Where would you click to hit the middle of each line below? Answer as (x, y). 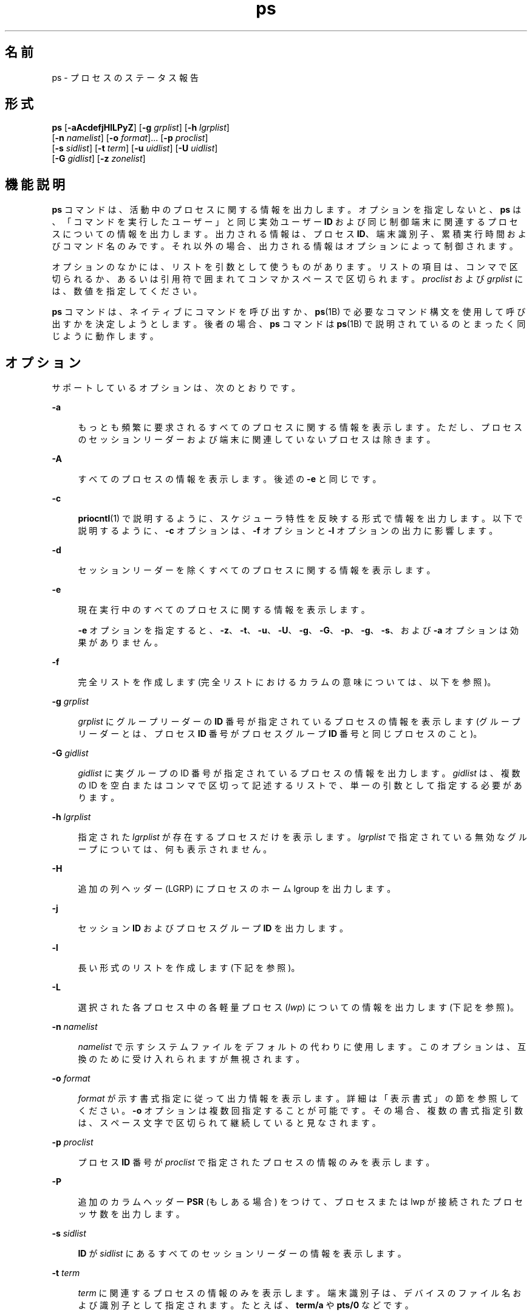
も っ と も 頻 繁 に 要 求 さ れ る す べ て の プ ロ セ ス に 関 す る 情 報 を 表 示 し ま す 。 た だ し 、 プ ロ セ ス (300, 427)
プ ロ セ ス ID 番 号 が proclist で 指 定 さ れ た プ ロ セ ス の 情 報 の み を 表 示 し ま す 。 (256, 1162)
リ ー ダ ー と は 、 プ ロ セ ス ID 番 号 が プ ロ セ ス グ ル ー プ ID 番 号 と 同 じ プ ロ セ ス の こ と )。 (280, 734)
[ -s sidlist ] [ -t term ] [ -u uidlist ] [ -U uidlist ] (135, 148)
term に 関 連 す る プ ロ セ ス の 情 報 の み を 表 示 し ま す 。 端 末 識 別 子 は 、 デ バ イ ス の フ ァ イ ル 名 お (300, 1293)
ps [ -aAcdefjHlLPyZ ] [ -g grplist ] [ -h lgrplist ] (141, 128)
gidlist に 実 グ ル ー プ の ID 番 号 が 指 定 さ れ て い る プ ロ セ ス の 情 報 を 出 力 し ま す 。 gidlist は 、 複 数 (299, 773)
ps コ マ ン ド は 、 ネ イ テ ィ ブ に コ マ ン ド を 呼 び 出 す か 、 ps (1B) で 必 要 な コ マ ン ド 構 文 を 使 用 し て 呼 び (289, 312)
